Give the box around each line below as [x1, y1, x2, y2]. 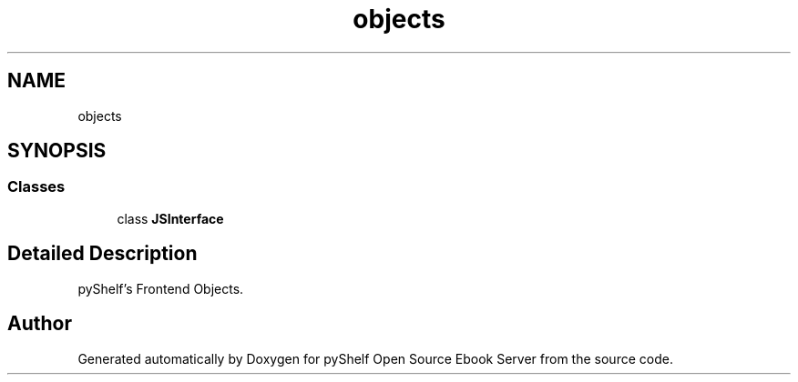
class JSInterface [117, 210, 224, 226]
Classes [7, 177, 66, 196]
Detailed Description [7, 242, 198, 266]
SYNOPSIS [7, 139, 107, 163]
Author [7, 312, 72, 336]
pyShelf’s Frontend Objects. [77, 280, 244, 297]
